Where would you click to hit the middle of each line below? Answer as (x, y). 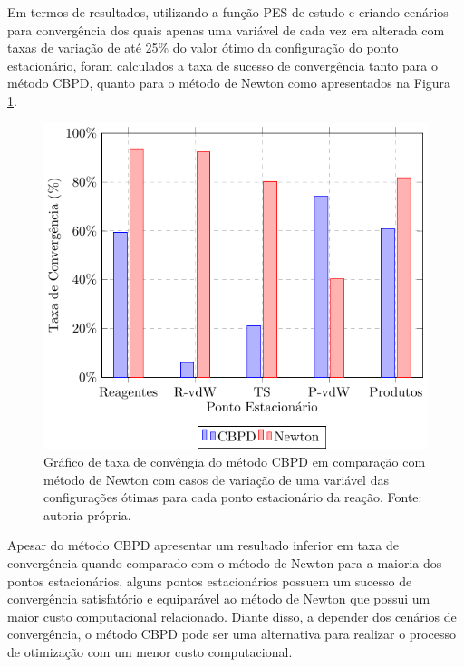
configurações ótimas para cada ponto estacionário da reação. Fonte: (233, 497)
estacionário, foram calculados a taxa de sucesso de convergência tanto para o (222, 65)
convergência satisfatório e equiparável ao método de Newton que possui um (219, 599)
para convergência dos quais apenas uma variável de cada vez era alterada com (226, 29)
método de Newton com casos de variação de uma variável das (216, 479)
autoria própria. (87, 514)
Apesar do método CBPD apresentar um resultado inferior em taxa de (203, 545)
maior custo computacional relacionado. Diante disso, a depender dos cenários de (232, 616)
